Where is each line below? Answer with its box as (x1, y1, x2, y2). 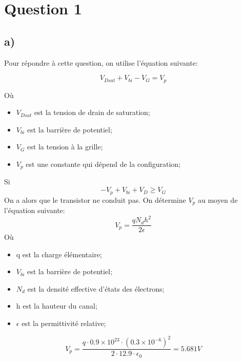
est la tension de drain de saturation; (34, 107, 150, 118)
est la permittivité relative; (22, 318, 106, 329)
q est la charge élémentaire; (16, 249, 102, 259)
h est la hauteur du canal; (16, 300, 97, 311)
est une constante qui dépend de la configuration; (26, 159, 180, 169)
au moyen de (197, 194, 238, 205)
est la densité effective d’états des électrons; (27, 283, 165, 294)
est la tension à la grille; (27, 141, 103, 152)
